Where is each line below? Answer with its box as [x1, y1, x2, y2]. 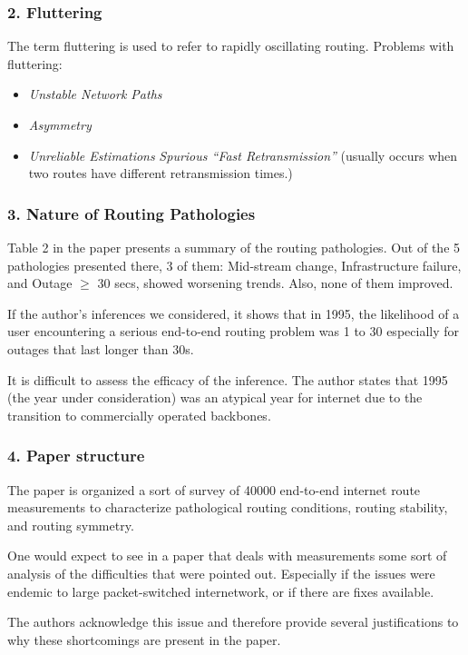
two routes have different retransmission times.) [28, 164, 293, 183]
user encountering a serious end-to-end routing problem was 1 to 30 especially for [7, 322, 459, 341]
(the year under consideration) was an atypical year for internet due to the [7, 388, 423, 407]
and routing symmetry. [7, 515, 134, 534]
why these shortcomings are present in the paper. [7, 630, 281, 649]
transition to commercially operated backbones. [7, 405, 271, 424]
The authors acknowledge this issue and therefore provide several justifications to [7, 612, 459, 631]
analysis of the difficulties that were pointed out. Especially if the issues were [7, 563, 435, 582]
